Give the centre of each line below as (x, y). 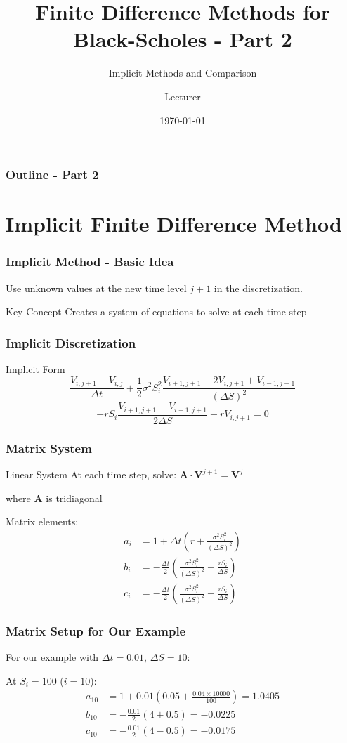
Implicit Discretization (71, 342)
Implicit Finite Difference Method (174, 224)
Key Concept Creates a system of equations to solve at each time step (156, 311)
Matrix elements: (42, 521)
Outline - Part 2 (52, 175)
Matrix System (49, 448)
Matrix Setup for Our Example (96, 630)
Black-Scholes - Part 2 (183, 39)
